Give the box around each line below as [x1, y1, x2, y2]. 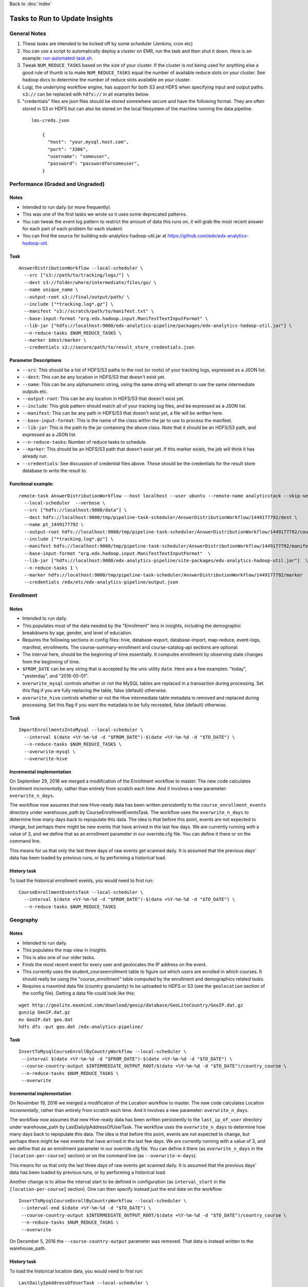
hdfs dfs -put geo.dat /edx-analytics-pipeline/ [18, 1024, 143, 1030]
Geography [9, 916, 38, 924]
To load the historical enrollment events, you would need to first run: [9, 877, 154, 883]
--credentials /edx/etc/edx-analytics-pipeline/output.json [24, 579, 179, 585]
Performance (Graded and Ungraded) [9, 180, 105, 187]
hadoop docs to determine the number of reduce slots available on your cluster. [22, 77, 191, 83]
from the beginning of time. [22, 658, 81, 665]
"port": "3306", [47, 146, 89, 152]
